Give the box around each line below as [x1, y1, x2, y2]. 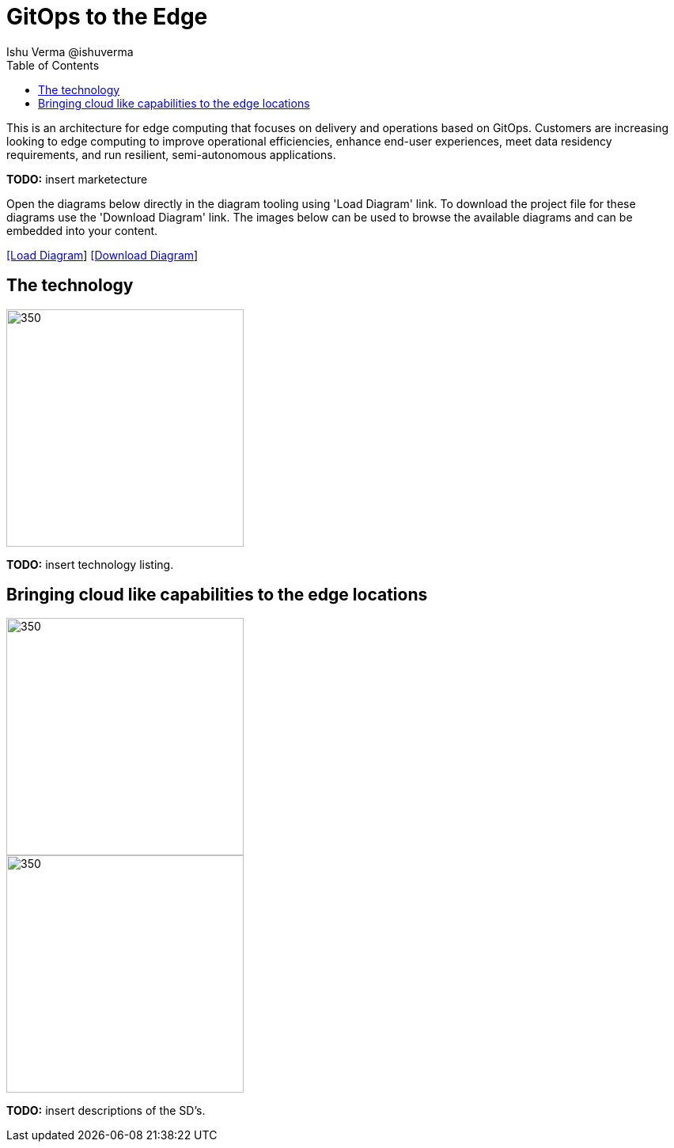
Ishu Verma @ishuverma [6, 44, 134, 59]
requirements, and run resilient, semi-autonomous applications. [6, 147, 336, 161]
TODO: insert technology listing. [6, 557, 174, 571]
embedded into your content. [6, 223, 158, 237]
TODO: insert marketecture [6, 172, 148, 186]
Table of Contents [6, 58, 100, 72]
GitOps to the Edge [6, 3, 208, 30]
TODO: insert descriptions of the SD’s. [6, 1104, 206, 1118]
